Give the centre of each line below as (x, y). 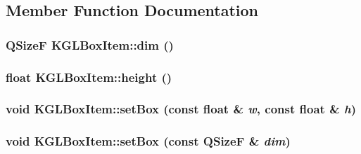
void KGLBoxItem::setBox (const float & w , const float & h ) (181, 109)
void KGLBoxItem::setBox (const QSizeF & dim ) (148, 141)
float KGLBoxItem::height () (89, 77)
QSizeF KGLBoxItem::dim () (90, 44)
